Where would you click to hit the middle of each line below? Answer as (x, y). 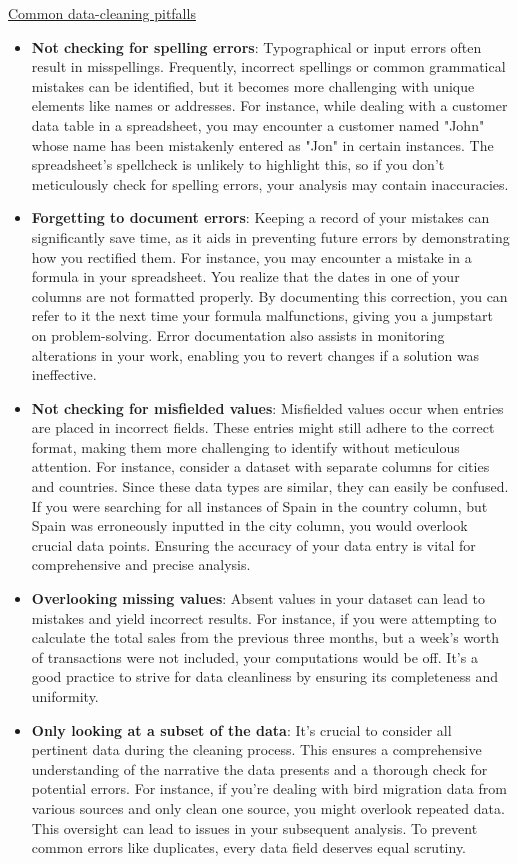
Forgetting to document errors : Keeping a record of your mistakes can (260, 217)
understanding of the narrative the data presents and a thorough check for (259, 768)
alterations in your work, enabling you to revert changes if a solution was (255, 354)
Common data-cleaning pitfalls (102, 13)
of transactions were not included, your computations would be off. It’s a (254, 656)
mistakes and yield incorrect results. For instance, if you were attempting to (264, 617)
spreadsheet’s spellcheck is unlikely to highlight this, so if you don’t (238, 164)
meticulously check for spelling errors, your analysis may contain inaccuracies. (270, 183)
